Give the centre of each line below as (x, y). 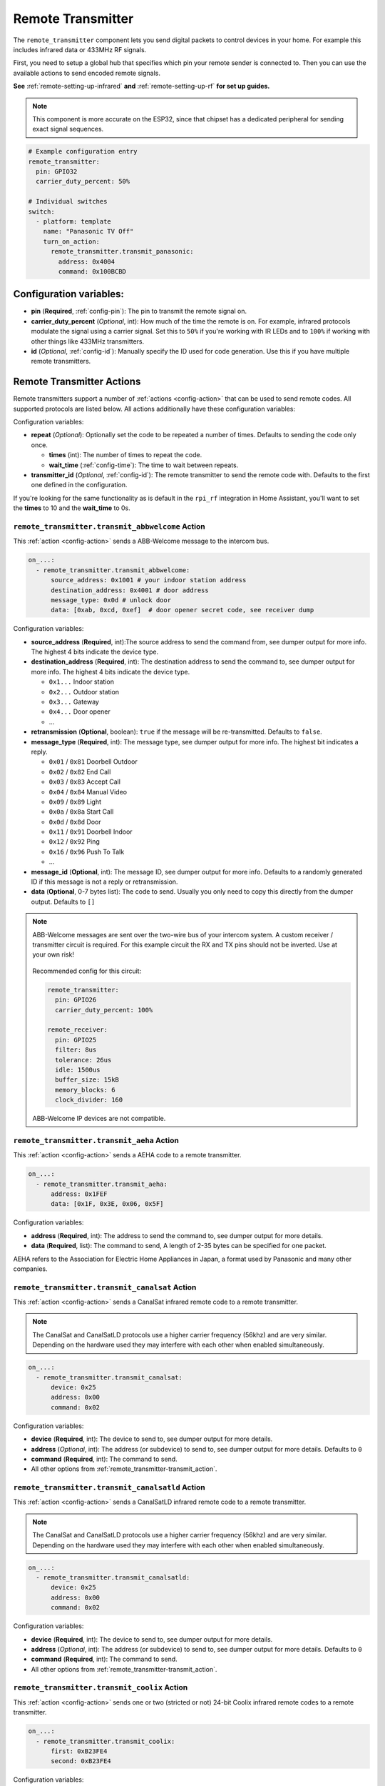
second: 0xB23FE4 (81, 1761)
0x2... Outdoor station (84, 692)
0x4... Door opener (79, 712)
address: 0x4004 (87, 261)
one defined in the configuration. (79, 485)
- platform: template (74, 221)
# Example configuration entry (83, 151)
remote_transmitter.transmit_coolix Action (101, 1687)
